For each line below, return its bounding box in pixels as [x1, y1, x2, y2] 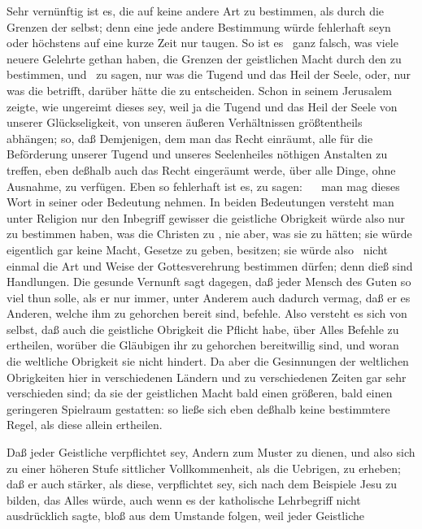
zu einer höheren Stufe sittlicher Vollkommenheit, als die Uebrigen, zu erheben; [7, 459, 401, 476]
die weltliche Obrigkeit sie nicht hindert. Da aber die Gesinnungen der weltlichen [7, 353, 409, 370]
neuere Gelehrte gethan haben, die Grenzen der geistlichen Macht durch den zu [7, 50, 402, 67]
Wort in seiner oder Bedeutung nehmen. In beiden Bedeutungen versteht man [7, 193, 394, 210]
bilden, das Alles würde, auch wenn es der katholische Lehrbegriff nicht [7, 491, 361, 508]
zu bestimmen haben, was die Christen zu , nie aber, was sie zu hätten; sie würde [7, 225, 412, 242]
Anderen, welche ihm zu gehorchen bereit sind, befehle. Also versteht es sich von [7, 305, 407, 322]
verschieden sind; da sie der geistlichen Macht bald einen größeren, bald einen [7, 384, 393, 401]
